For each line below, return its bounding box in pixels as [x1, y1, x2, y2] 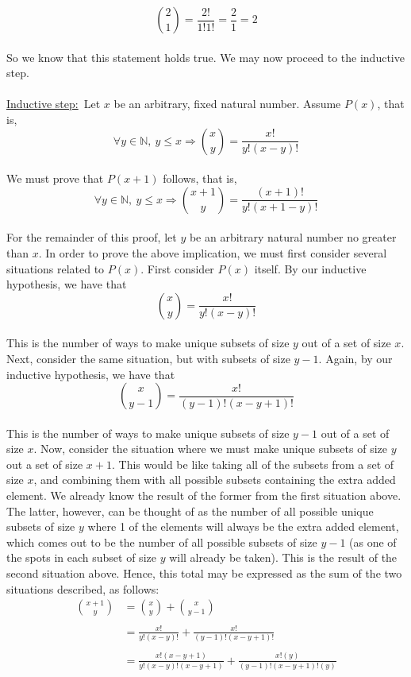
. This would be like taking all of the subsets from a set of [111, 455, 394, 472]
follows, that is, [163, 170, 237, 187]
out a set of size [6, 455, 83, 472]
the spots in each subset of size [6, 549, 156, 566]
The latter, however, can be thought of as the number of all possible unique [6, 502, 374, 519]
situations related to [6, 260, 105, 277]
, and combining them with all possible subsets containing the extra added [33, 471, 396, 488]
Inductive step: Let [6, 95, 101, 112]
